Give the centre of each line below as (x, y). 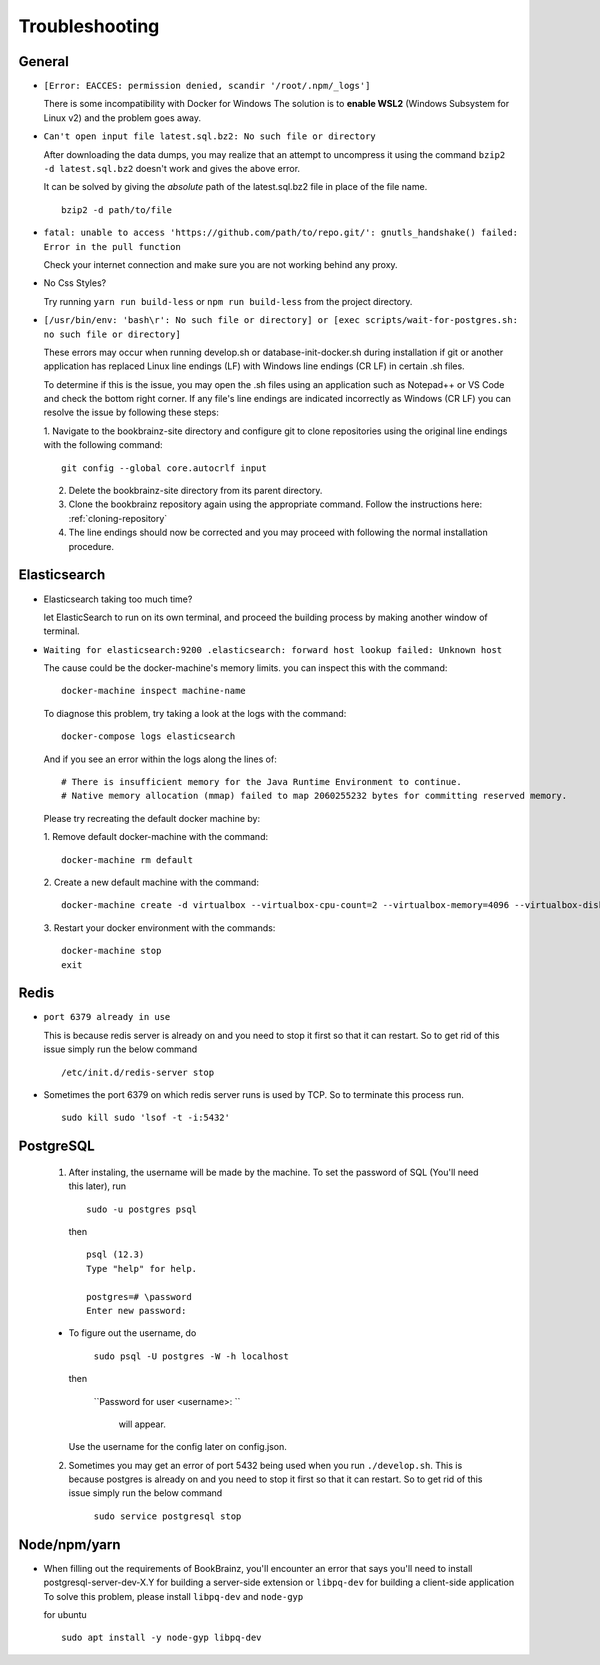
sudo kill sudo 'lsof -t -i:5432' (145, 1118)
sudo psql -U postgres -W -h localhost (191, 1356)
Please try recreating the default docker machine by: (151, 818)
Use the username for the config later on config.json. (177, 1447)
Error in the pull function (112, 246)
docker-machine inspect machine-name (154, 691)
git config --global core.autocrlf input (164, 468)
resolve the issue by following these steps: (131, 412)
